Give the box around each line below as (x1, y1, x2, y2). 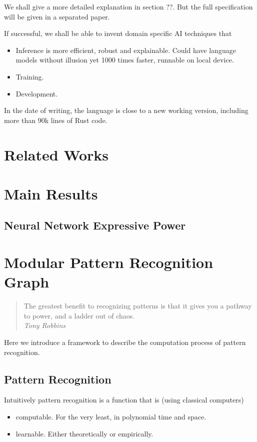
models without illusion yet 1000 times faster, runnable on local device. (15, 54, 234, 65)
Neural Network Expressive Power (4, 217, 186, 233)
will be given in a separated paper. (4, 11, 110, 21)
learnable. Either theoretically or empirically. (15, 428, 153, 438)
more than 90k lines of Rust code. (4, 114, 107, 125)
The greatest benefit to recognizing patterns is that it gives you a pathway (23, 300, 252, 311)
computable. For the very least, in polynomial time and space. (15, 411, 206, 421)
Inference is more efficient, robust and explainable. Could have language (15, 44, 236, 55)
